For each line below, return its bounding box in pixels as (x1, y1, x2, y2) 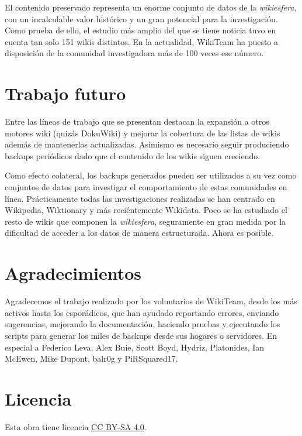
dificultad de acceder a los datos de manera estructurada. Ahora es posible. (5, 226, 274, 239)
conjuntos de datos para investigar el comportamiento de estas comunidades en (5, 181, 287, 193)
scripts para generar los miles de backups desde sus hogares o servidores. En (5, 329, 277, 341)
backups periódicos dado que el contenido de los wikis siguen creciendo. (5, 149, 261, 162)
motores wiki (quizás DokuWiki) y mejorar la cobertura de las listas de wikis (5, 126, 280, 139)
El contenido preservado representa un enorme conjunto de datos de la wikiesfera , (5, 1, 297, 13)
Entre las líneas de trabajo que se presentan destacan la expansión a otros (5, 115, 269, 128)
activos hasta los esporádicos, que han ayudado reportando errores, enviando (5, 306, 279, 318)
